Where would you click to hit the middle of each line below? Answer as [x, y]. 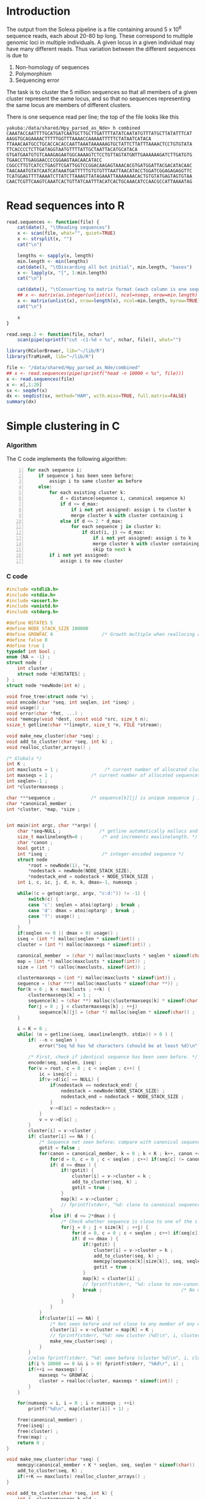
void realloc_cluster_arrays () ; [49, 747]
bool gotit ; [34, 848]
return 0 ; [31, 1443]
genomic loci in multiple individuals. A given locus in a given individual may [101, 42]
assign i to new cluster [92, 561]
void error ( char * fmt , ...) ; [45, 713]
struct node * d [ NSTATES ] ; [52, 674]
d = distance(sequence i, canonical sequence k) [123, 499]
